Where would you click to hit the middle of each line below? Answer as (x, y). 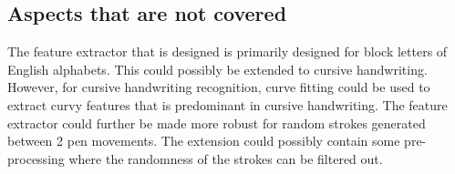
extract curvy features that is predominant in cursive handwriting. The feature (227, 104)
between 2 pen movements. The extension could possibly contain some (204, 141)
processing (36, 158)
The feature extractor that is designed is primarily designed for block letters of (227, 51)
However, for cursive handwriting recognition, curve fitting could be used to (219, 87)
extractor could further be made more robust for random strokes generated (217, 123)
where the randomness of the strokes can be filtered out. (226, 158)
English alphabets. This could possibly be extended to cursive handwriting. (217, 69)
